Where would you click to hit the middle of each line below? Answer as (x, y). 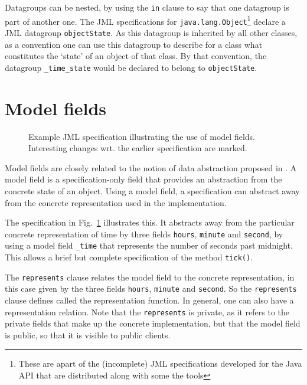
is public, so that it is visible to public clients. (88, 335)
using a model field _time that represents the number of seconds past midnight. (149, 245)
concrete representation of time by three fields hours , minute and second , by (144, 234)
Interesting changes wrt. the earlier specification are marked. (138, 148)
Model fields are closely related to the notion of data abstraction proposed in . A (151, 167)
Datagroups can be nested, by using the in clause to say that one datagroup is (147, 7)
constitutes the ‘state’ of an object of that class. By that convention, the (136, 56)
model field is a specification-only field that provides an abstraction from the (143, 179)
